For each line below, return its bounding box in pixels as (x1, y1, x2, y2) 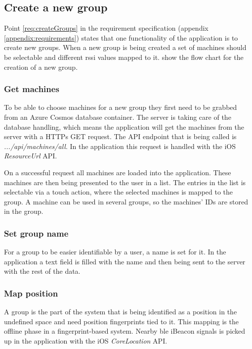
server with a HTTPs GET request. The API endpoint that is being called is (4, 131, 237, 142)
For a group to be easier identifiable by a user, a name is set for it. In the (4, 247, 226, 257)
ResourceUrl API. (4, 150, 57, 161)
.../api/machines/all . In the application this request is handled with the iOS (4, 141, 236, 151)
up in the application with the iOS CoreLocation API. (4, 335, 168, 346)
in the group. (4, 206, 43, 216)
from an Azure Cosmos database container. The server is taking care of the (4, 111, 231, 122)
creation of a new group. (4, 61, 78, 72)
